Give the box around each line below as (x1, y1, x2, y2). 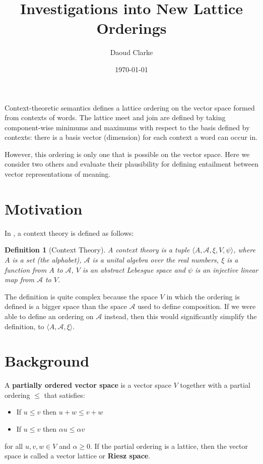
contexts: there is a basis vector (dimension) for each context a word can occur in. (5, 132, 258, 142)
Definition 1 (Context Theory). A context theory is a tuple (5, 244, 190, 255)
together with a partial (180, 380, 250, 390)
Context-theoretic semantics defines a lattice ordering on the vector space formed (5, 102, 255, 113)
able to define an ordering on (5, 311, 94, 321)
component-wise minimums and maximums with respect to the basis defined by (5, 122, 250, 132)
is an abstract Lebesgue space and (83, 264, 186, 275)
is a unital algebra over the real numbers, (92, 254, 219, 265)
